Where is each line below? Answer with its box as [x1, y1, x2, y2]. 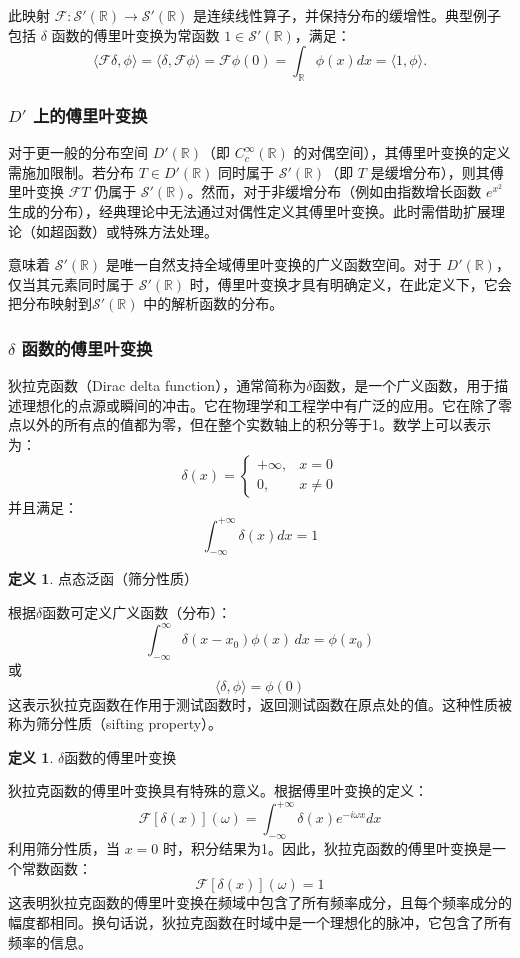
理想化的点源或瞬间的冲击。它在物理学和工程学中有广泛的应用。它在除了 [21, 394, 498, 415]
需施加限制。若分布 [8, 161, 134, 182]
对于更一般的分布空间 [8, 142, 148, 163]
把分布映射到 [8, 293, 92, 314]
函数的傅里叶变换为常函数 [51, 24, 220, 45]
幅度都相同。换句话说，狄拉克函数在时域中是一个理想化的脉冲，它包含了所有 [8, 911, 512, 932]
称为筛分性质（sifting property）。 [8, 713, 223, 734]
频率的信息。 [8, 931, 92, 952]
